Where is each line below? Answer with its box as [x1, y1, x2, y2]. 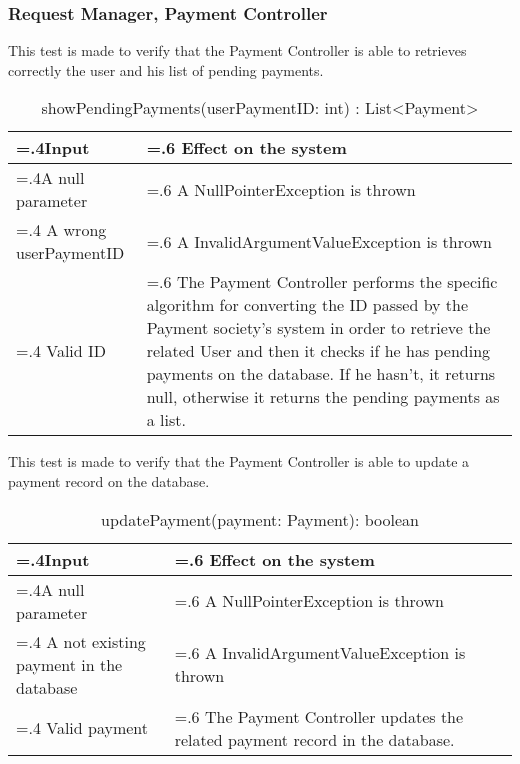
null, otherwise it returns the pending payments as [146, 385, 500, 409]
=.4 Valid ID [16, 339, 107, 363]
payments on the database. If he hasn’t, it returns [146, 362, 496, 386]
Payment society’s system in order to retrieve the [146, 316, 491, 340]
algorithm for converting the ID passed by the [146, 293, 469, 317]
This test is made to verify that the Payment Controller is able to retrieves [8, 40, 467, 61]
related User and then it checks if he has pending [146, 339, 491, 363]
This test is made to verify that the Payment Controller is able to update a [8, 451, 470, 472]
